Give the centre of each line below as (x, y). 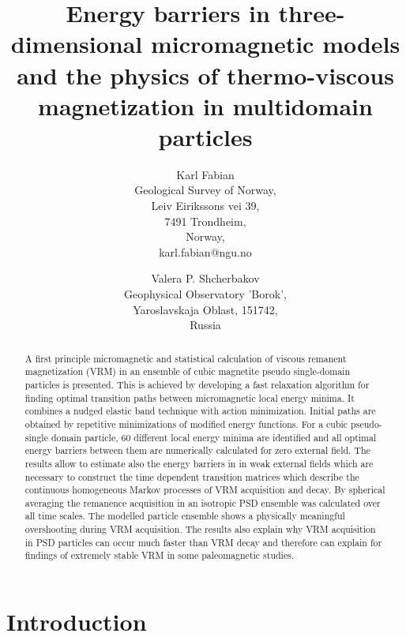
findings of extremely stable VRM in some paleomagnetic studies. (160, 555)
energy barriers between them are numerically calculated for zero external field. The (197, 450)
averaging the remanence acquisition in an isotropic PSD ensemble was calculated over (203, 502)
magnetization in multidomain (205, 105)
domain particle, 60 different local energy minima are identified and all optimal (214, 437)
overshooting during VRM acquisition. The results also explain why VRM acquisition (200, 529)
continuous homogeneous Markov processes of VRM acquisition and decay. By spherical (205, 490)
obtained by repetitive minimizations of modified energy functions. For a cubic (186, 423)
